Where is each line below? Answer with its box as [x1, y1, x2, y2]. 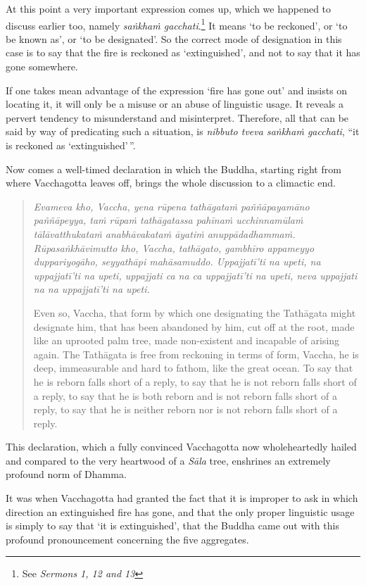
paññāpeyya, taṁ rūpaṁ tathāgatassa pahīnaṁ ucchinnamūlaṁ [33, 213, 303, 227]
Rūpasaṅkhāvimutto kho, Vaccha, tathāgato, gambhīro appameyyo [33, 240, 315, 255]
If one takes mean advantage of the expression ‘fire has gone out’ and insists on [6, 82, 348, 97]
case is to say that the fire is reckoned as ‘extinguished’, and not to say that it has [6, 45, 360, 60]
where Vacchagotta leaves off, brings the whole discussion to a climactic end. [6, 175, 336, 190]
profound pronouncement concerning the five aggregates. [6, 531, 249, 546]
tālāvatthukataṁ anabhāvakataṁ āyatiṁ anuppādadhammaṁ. [33, 226, 296, 241]
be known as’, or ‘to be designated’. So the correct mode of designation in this [6, 31, 342, 46]
